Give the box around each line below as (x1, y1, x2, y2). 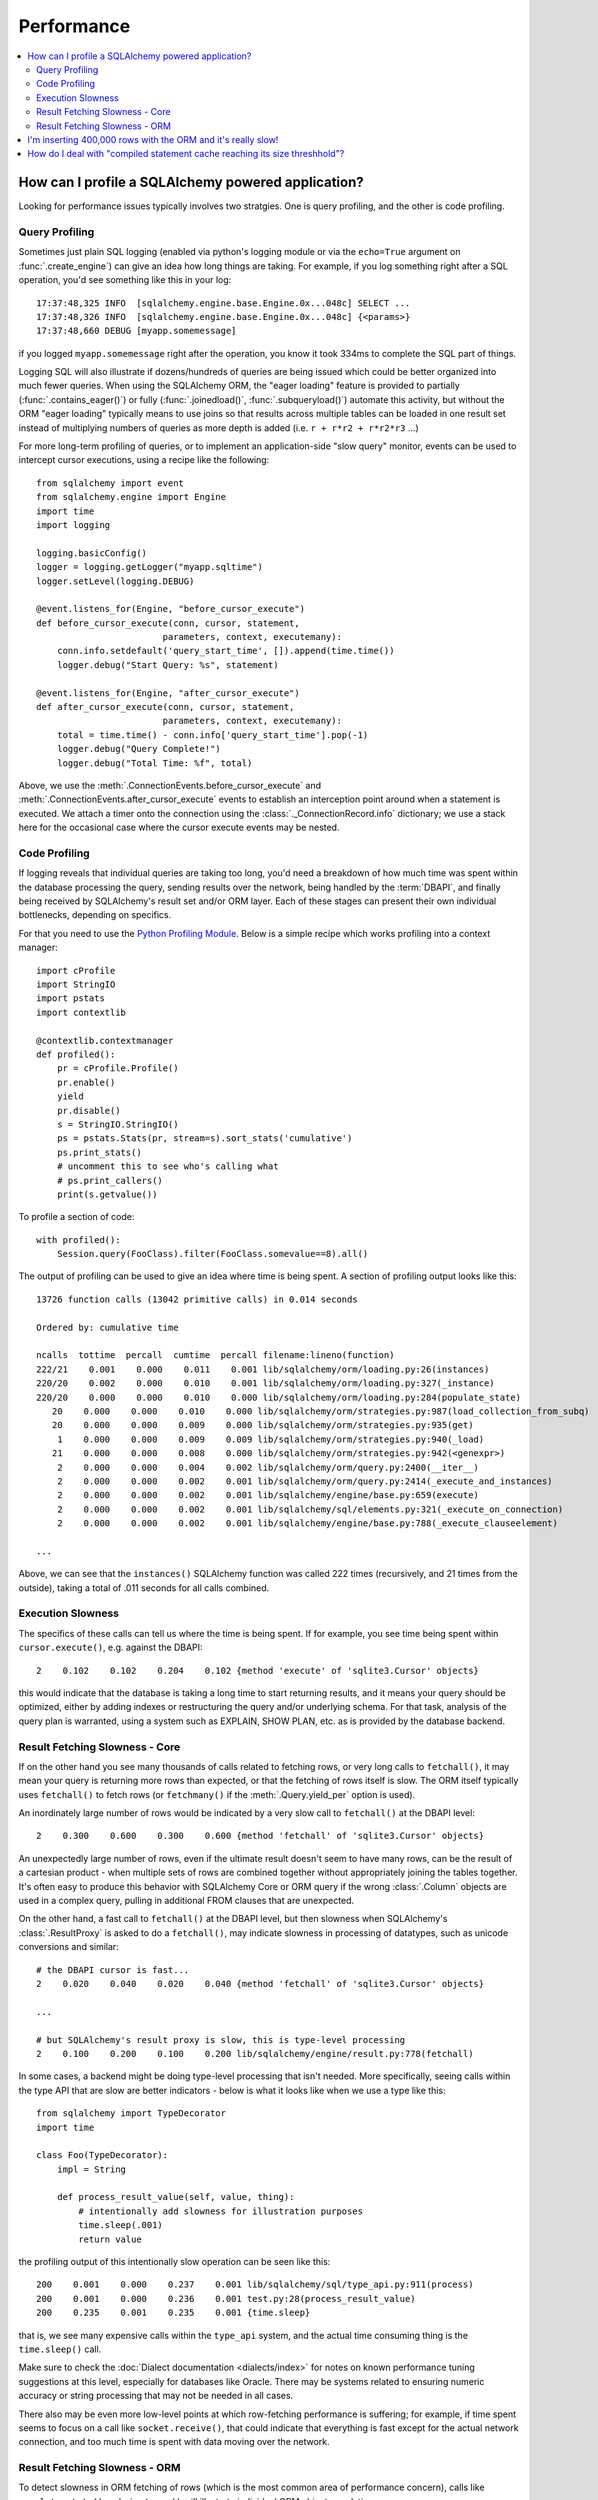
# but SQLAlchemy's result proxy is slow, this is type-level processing (36, 2034, 406, 2045)
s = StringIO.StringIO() (56, 1118, 179, 1130)
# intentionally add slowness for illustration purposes (78, 2205, 364, 2217)
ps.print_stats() (56, 1146, 142, 1158)
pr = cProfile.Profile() (56, 1063, 179, 1074)
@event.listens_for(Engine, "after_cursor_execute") (36, 687, 300, 699)
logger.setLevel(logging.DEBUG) (36, 575, 195, 587)
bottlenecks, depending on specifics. (18, 909, 172, 921)
